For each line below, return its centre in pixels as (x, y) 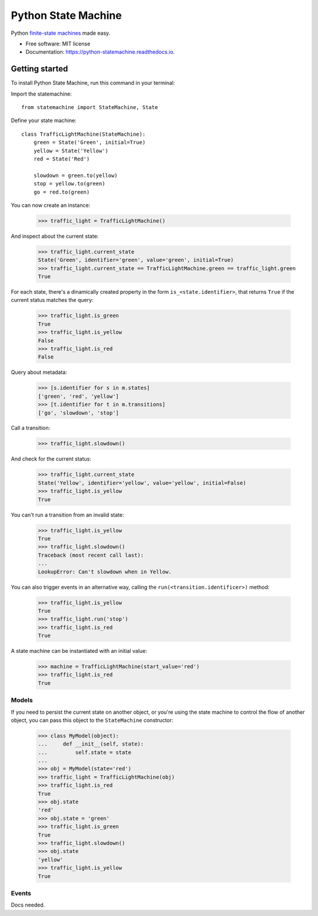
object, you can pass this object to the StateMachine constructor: (92, 720)
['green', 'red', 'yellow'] (78, 396)
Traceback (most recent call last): (91, 555)
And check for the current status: (51, 459)
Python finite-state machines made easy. (61, 33)
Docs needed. (28, 905)
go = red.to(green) (62, 192)
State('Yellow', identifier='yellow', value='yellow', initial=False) (142, 483)
